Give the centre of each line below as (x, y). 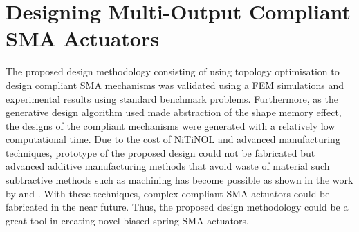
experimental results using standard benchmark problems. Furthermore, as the (172, 98)
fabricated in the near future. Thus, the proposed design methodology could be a (177, 207)
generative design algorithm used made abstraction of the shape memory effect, (174, 112)
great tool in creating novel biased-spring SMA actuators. (127, 220)
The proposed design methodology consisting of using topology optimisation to (173, 71)
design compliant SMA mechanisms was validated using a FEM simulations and (175, 85)
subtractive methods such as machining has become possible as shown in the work (179, 180)
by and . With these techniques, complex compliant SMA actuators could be (168, 193)
